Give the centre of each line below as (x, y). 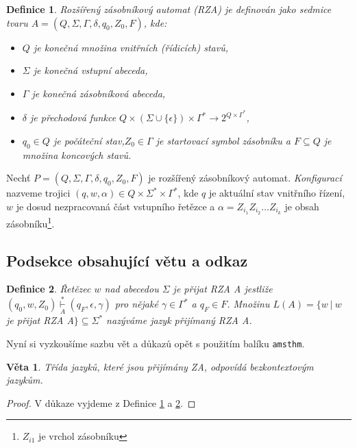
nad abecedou (132, 289)
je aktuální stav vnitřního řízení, (277, 193)
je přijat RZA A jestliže (223, 289)
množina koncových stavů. (77, 154)
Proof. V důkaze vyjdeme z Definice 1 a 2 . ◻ (101, 402)
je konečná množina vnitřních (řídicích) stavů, (131, 47)
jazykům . (25, 380)
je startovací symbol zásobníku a (223, 141)
